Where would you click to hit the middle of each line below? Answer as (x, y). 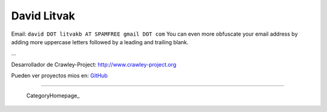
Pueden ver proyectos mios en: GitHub (60, 76)
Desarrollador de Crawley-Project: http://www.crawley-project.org (94, 64)
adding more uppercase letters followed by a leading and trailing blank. (100, 42)
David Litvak (43, 16)
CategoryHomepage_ (53, 95)
